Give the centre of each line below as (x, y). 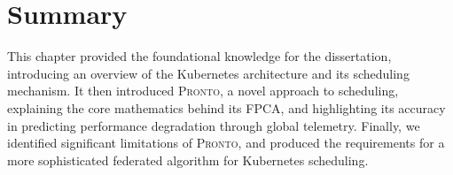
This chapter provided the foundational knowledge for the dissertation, (199, 56)
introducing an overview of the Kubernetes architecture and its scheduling (208, 73)
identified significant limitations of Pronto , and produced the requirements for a (226, 143)
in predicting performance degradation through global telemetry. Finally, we (214, 125)
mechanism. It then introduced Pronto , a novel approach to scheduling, (203, 91)
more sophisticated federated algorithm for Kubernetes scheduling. (188, 160)
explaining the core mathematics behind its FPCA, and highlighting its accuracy (226, 107)
